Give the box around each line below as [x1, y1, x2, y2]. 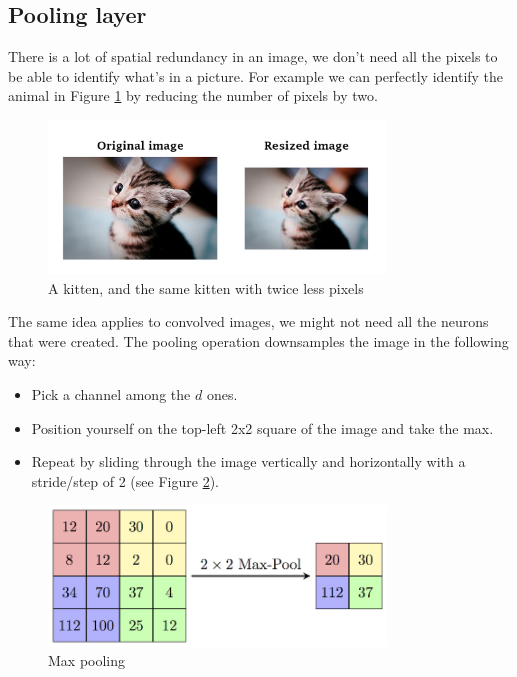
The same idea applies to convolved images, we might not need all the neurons [8, 311, 489, 332]
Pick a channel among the [31, 383, 191, 404]
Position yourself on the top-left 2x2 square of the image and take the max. [31, 417, 494, 438]
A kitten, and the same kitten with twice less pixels [48, 277, 364, 298]
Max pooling [48, 650, 126, 671]
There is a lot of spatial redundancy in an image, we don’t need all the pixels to [8, 46, 498, 67]
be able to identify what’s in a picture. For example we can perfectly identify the [8, 65, 504, 86]
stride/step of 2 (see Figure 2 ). [31, 470, 219, 491]
